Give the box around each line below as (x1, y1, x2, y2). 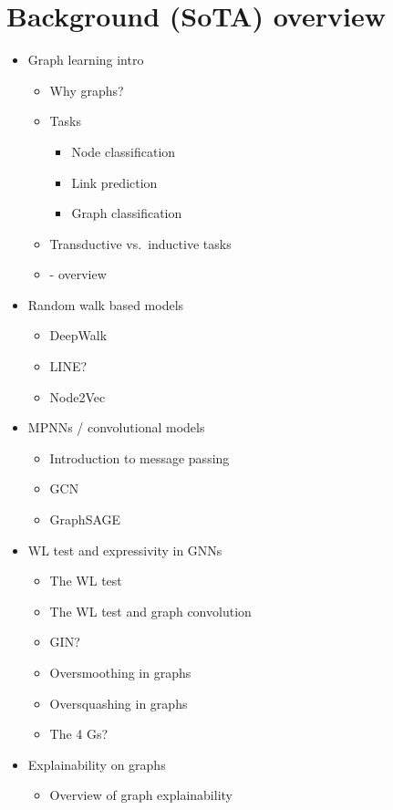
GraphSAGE (49, 510, 121, 529)
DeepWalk (49, 326, 108, 345)
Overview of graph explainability (49, 785, 233, 805)
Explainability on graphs (27, 754, 166, 774)
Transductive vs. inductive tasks (49, 234, 232, 253)
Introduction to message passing (49, 448, 230, 467)
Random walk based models (27, 295, 184, 314)
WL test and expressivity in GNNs (27, 540, 222, 559)
